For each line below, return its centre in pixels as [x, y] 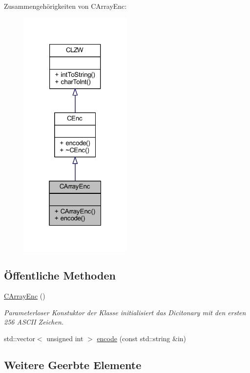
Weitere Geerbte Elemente [73, 364]
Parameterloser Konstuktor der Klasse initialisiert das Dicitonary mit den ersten [125, 312]
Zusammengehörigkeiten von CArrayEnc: [65, 6]
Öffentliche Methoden [60, 275]
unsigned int [65, 338]
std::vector [20, 338]
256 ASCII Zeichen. [34, 322]
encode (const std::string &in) [142, 338]
